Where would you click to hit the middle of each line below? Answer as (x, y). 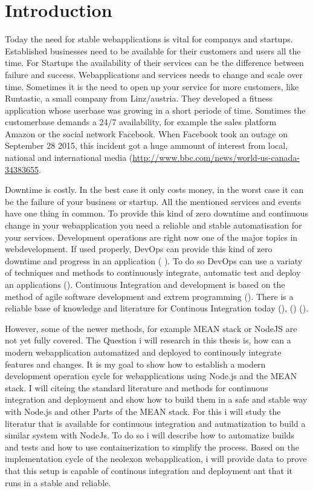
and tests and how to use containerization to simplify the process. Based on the (152, 447)
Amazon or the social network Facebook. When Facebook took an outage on (146, 133)
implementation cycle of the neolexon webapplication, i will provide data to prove (156, 459)
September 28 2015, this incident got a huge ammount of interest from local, (147, 145)
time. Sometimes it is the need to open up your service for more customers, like (152, 86)
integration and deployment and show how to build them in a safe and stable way (156, 399)
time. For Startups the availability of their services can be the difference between (154, 63)
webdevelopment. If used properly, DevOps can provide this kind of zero (139, 249)
